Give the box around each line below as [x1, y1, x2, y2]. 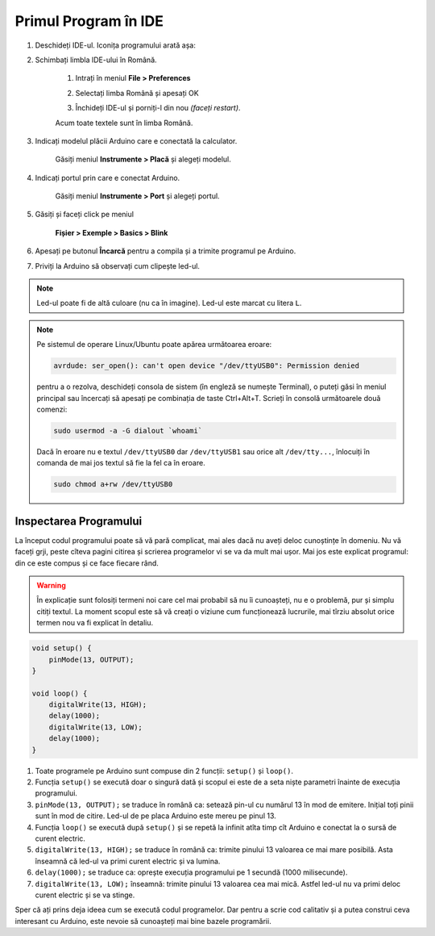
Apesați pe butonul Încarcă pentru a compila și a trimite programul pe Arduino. [35, 246, 296, 256]
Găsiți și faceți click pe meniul [35, 210, 135, 219]
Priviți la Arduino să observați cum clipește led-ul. [35, 261, 201, 270]
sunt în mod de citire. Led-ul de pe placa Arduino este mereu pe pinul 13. [35, 811, 277, 821]
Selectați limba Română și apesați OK [75, 88, 199, 98]
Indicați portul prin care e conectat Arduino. [35, 173, 180, 182]
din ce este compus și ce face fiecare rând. [14, 558, 159, 568]
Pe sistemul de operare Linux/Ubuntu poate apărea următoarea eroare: [36, 340, 272, 349]
